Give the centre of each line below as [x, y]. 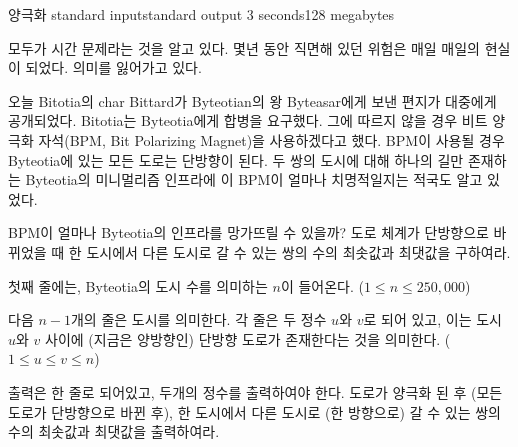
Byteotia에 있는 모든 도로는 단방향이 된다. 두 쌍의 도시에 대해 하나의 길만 [236, 159]
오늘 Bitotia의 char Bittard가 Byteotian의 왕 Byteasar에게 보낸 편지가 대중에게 [252, 100]
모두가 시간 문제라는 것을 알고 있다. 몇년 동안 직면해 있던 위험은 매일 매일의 [244, 47]
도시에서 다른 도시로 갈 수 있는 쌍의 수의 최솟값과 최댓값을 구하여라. [298, 251]
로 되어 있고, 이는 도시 [432, 319]
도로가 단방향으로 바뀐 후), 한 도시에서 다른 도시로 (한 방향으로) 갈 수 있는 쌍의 [254, 411]
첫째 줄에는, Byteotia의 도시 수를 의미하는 [138, 285]
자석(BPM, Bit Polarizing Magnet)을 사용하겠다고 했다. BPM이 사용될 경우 [271, 139]
